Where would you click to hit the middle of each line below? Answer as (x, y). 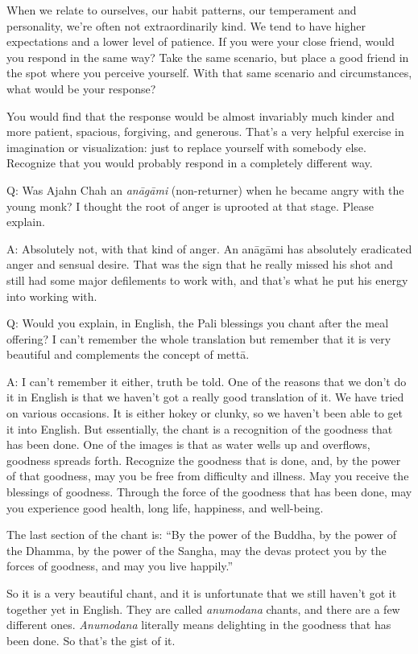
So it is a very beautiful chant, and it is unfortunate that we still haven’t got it (202, 593)
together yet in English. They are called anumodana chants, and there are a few (203, 609)
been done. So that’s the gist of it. (91, 640)
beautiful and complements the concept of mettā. (128, 354)
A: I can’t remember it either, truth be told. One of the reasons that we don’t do (207, 381)
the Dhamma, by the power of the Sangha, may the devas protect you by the (197, 550)
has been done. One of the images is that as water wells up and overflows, (188, 444)
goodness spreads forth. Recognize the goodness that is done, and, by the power (204, 460)
